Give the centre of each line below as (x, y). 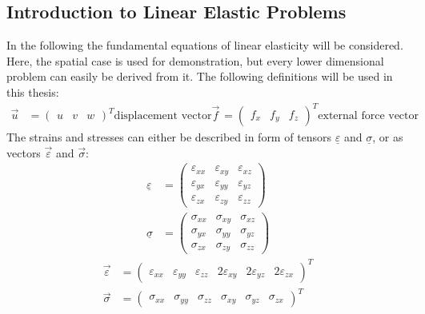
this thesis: (33, 91)
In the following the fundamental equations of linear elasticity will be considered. (205, 45)
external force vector (369, 116)
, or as (388, 137)
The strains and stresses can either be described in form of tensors (169, 137)
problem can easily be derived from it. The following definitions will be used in (200, 76)
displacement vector (163, 116)
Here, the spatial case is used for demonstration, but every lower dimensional (195, 60)
